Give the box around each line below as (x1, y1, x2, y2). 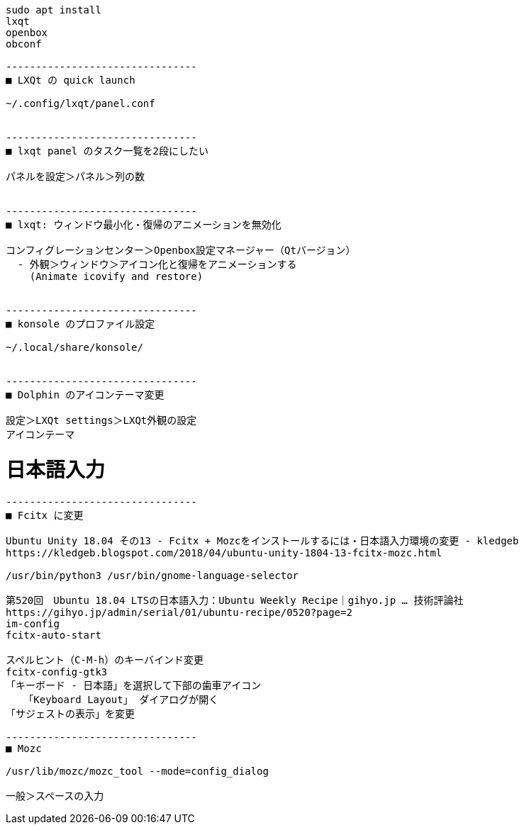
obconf (6, 38, 42, 50)
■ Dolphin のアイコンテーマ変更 (6, 389, 165, 400)
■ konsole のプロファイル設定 (6, 318, 155, 330)
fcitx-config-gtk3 (6, 666, 108, 678)
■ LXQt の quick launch (6, 74, 135, 86)
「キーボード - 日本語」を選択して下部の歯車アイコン (6, 679, 262, 691)
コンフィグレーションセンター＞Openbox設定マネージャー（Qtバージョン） (6, 245, 356, 256)
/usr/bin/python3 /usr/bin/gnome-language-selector (6, 569, 299, 581)
